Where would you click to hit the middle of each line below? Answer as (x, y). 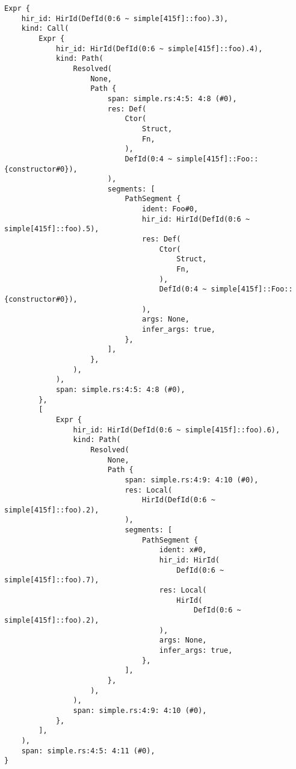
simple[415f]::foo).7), (52, 580)
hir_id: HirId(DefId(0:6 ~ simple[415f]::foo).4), (159, 48)
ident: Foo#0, (170, 209)
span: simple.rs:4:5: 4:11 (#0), (88, 751)
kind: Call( (45, 29)
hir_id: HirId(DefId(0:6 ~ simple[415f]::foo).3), (125, 18)
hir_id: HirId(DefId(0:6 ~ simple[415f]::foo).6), (177, 430)
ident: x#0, (183, 550)
